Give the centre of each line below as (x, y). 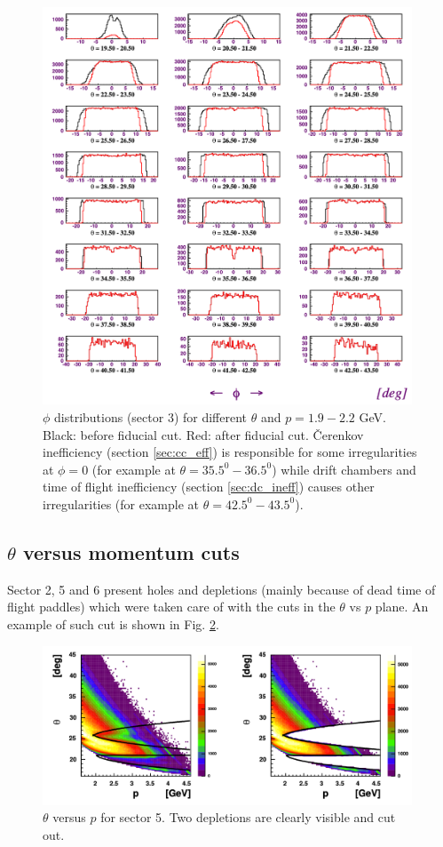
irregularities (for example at (121, 503)
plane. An (402, 607)
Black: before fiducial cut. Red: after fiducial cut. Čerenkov (203, 434)
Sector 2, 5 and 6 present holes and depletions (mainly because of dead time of (221, 589)
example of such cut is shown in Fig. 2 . (113, 623)
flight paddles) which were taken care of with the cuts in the (171, 607)
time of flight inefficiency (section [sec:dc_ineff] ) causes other (209, 487)
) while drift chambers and (344, 469)
